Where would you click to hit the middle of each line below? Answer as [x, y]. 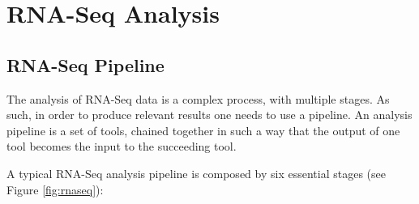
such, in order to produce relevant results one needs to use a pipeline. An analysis [209, 115]
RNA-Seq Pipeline [86, 64]
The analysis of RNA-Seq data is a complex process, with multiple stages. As [198, 98]
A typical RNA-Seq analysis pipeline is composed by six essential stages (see [196, 173]
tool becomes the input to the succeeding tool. [122, 146]
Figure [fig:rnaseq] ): [55, 189]
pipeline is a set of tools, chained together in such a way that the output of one [203, 130]
